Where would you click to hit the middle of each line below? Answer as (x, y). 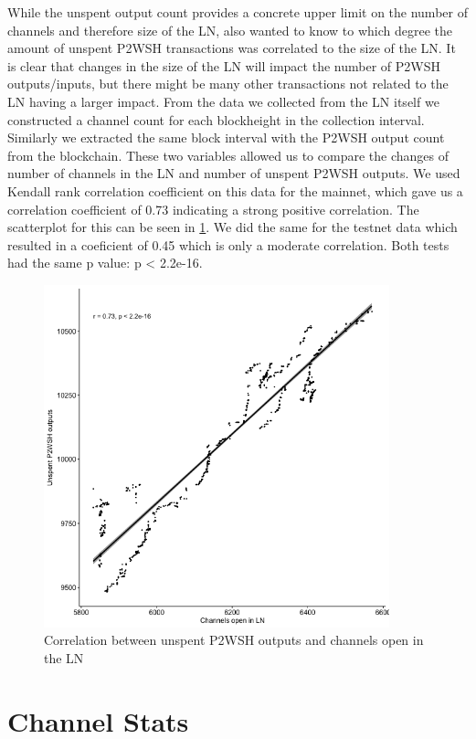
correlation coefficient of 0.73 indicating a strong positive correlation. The (213, 209)
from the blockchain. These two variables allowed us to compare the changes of (228, 155)
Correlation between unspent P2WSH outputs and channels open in (234, 640)
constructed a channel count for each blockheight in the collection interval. (216, 119)
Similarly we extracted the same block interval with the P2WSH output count (226, 137)
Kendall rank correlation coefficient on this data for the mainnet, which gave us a (235, 190)
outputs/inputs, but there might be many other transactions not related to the (228, 84)
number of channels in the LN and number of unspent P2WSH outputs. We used (234, 173)
